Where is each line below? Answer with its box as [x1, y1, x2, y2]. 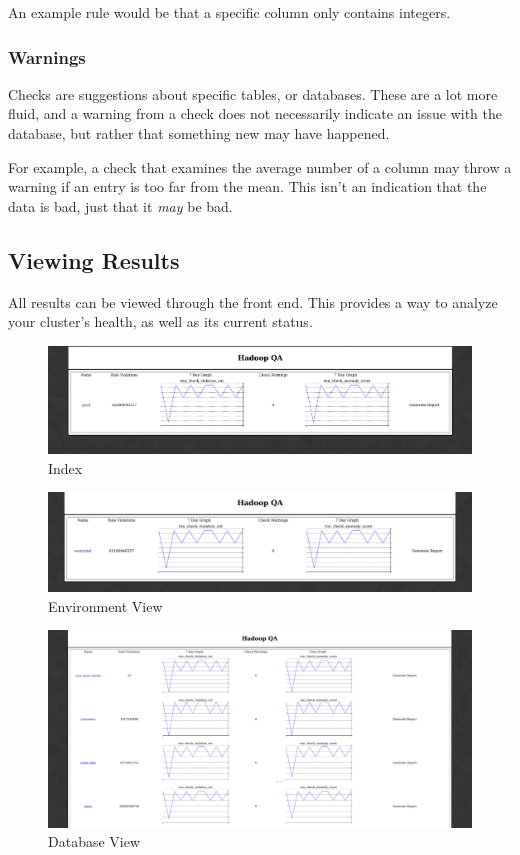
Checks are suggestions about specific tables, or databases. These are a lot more [8, 83, 498, 104]
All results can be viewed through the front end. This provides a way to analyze [8, 291, 498, 312]
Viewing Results [8, 244, 180, 275]
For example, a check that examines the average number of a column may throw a [8, 156, 512, 177]
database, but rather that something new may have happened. [8, 123, 390, 143]
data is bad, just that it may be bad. [8, 195, 233, 216]
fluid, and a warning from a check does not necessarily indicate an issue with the [8, 103, 502, 124]
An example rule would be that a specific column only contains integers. [8, 2, 451, 22]
